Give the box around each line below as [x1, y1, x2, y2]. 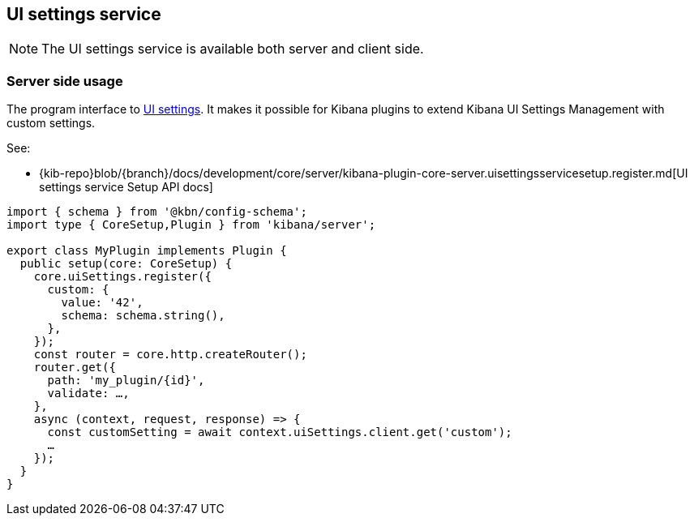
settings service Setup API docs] [39, 180, 213, 195]
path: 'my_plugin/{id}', [47, 374, 205, 387]
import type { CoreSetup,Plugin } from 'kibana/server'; [6, 218, 376, 232]
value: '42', [61, 296, 144, 310]
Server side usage [6, 72, 123, 89]
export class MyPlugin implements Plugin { [6, 244, 287, 258]
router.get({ [33, 361, 116, 374]
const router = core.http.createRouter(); [33, 348, 307, 362]
